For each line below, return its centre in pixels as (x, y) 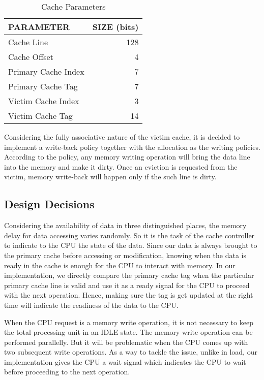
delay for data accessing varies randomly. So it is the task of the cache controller (129, 235)
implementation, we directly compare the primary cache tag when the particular (129, 275)
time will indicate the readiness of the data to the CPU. (91, 305)
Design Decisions (49, 204)
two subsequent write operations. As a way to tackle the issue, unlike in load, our (131, 352)
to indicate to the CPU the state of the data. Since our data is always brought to (131, 245)
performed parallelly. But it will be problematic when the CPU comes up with (126, 342)
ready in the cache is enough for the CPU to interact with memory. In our (120, 265)
